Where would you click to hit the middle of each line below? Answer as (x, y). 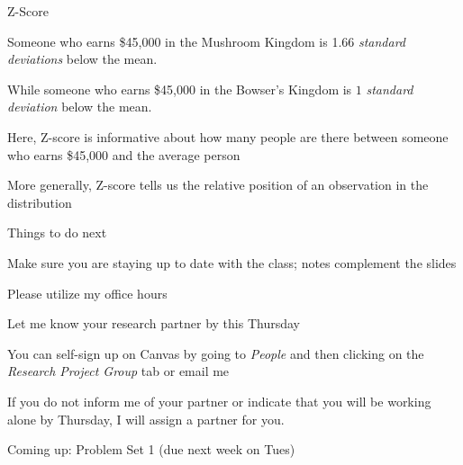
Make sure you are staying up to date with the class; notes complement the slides (232, 262)
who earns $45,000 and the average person (124, 154)
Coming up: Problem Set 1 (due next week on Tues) (151, 449)
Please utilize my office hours (87, 293)
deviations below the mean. (82, 59)
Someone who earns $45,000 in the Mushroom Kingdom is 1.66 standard (207, 41)
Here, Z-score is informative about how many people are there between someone (228, 136)
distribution (40, 202)
